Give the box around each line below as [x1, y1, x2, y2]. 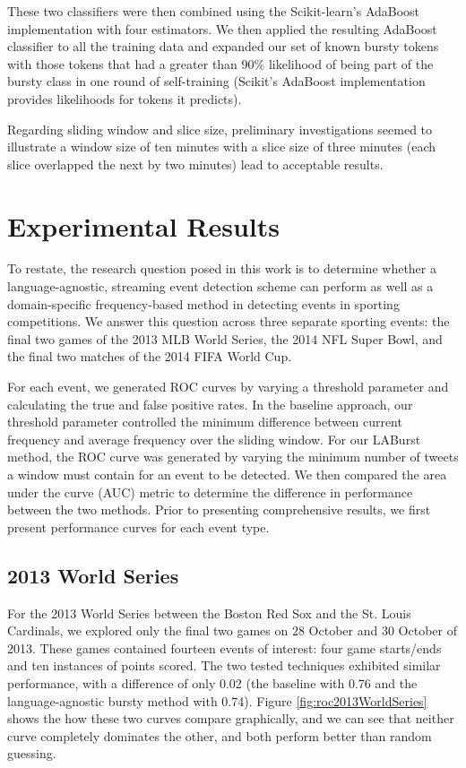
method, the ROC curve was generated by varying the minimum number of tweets [7, 447, 459, 466]
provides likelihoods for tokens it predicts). [7, 89, 242, 108]
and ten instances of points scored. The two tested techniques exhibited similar [7, 656, 441, 675]
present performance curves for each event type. [7, 517, 270, 536]
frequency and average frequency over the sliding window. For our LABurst [7, 429, 421, 448]
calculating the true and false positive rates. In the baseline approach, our [7, 394, 413, 413]
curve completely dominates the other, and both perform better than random [7, 726, 432, 745]
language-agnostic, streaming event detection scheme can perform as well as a [7, 277, 434, 296]
